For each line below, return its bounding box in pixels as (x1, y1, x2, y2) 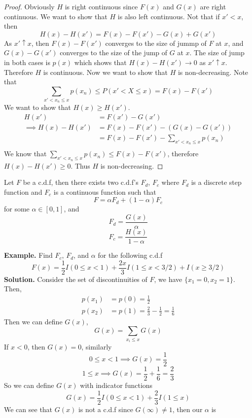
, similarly (81, 342, 112, 352)
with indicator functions (80, 380, 153, 390)
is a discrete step (191, 177, 242, 187)
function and (4, 186, 42, 197)
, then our (172, 404, 203, 414)
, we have (154, 274, 182, 284)
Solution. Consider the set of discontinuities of (4, 274, 147, 284)
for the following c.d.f (98, 250, 163, 260)
